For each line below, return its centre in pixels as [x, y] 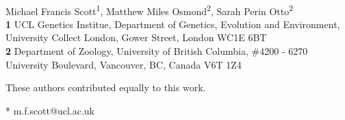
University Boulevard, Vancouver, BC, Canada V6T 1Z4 [124, 64]
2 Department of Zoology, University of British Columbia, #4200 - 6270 [157, 51]
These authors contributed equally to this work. [106, 87]
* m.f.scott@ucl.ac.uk [50, 110]
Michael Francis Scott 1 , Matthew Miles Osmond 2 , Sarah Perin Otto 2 [150, 10]
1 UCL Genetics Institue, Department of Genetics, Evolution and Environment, [173, 24]
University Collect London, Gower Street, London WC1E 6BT [136, 37]
